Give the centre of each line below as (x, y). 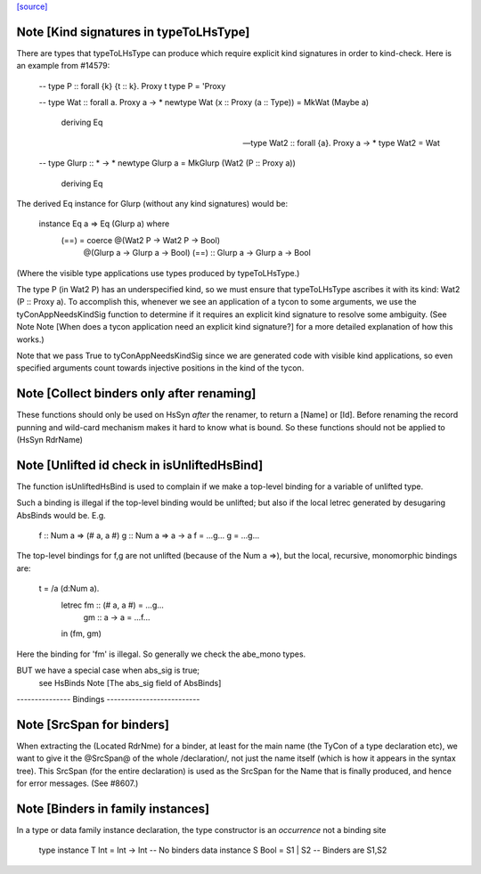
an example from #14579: (63, 66)
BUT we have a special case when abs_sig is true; (108, 670)
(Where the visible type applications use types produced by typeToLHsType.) (158, 273)
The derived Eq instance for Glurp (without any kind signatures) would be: (152, 204)
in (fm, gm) (82, 633)
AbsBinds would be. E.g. (61, 515)
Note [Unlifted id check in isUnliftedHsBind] (140, 465)
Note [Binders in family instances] (113, 809)
